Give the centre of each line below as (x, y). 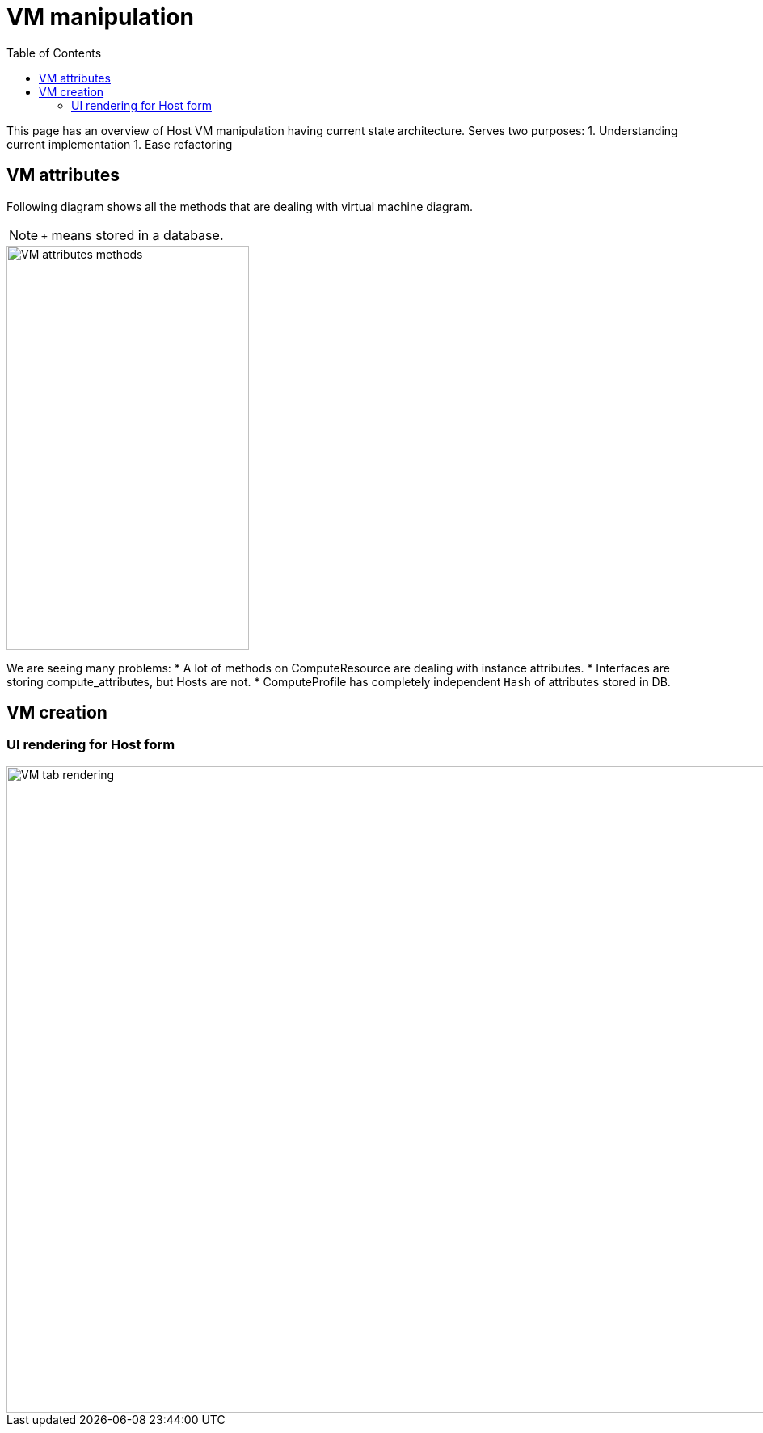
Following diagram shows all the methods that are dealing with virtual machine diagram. (240, 206)
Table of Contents (54, 53)
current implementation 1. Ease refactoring (120, 144)
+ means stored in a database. (133, 235)
